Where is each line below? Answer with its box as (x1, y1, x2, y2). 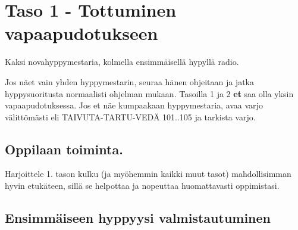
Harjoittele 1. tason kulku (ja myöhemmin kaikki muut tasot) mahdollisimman (5, 167, 291, 180)
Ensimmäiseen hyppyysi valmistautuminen (5, 209, 271, 227)
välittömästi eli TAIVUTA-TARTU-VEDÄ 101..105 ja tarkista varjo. (5, 110, 256, 123)
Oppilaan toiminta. (5, 139, 123, 158)
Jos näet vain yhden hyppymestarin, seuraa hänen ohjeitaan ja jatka (5, 75, 254, 88)
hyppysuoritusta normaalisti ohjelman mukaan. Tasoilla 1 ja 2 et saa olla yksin (5, 87, 294, 100)
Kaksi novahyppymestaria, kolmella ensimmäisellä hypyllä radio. (5, 55, 239, 68)
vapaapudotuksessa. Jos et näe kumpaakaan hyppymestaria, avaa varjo (5, 99, 263, 111)
